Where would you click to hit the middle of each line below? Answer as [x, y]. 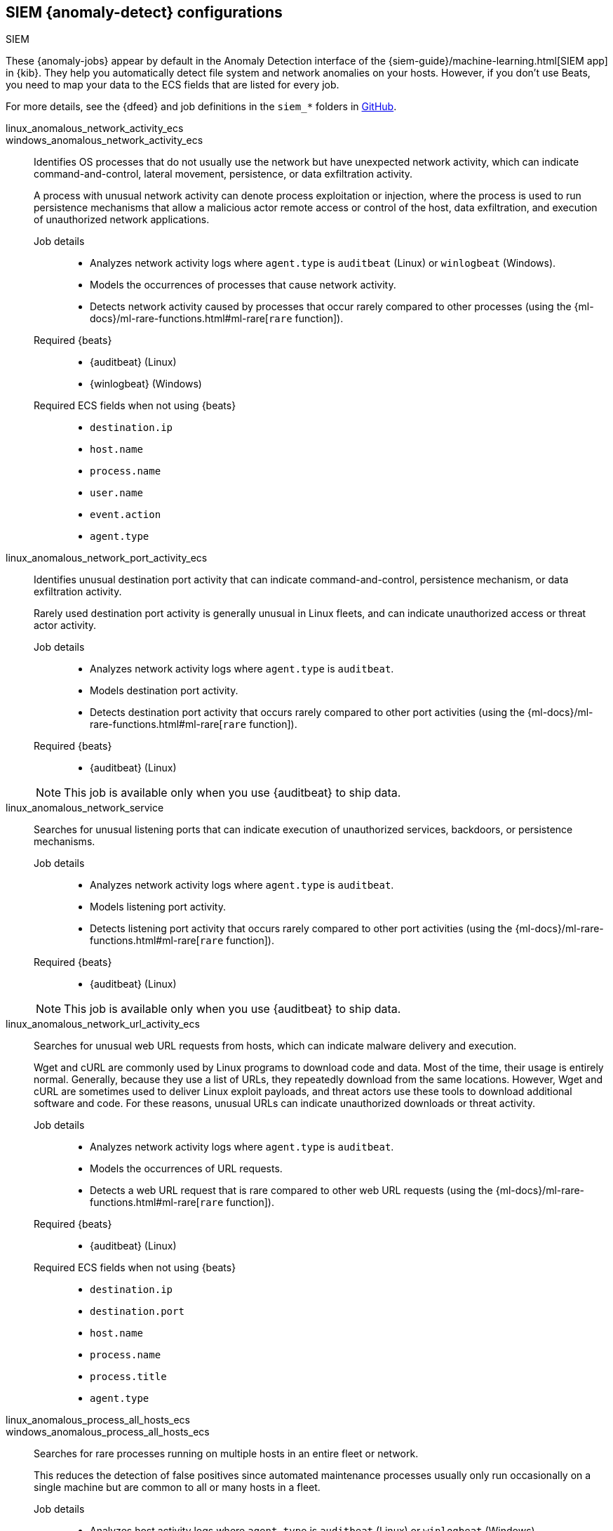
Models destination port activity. [164, 691]
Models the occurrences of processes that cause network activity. [243, 285]
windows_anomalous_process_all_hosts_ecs [108, 1432]
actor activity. [65, 625]
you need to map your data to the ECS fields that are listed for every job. [173, 85]
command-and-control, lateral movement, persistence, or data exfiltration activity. [223, 174]
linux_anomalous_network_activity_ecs [95, 128]
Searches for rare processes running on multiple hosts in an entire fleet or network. [226, 1454]
